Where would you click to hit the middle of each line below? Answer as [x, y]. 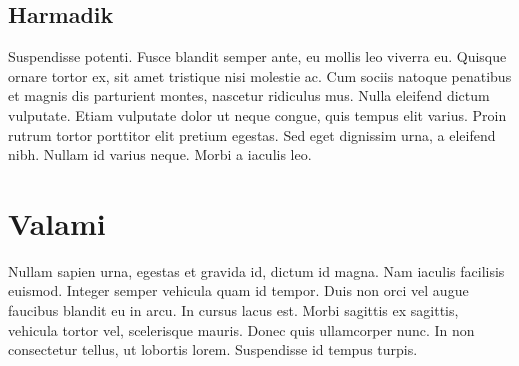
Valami [57, 222]
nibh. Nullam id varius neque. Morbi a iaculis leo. [160, 154]
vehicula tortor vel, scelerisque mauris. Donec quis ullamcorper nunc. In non [241, 329]
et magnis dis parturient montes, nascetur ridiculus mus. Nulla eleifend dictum [249, 95]
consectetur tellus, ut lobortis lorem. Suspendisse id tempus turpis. [213, 349]
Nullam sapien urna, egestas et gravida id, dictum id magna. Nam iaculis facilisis [256, 270]
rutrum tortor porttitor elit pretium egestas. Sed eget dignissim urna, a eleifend [252, 134]
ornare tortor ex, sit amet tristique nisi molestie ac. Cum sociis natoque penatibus [260, 75]
